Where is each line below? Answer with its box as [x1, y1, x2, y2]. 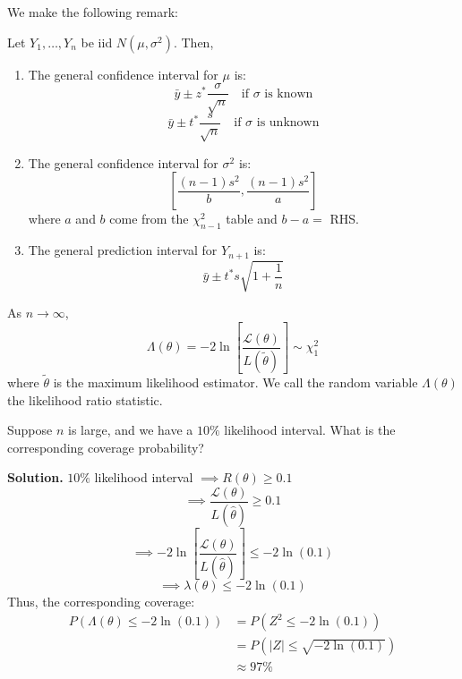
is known [264, 87, 313, 100]
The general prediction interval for [28, 241, 218, 259]
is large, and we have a [67, 420, 193, 439]
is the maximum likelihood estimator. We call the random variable [53, 372, 418, 391]
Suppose [7, 420, 53, 439]
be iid [81, 32, 113, 51]
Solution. [7, 468, 64, 487]
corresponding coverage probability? [7, 437, 204, 456]
